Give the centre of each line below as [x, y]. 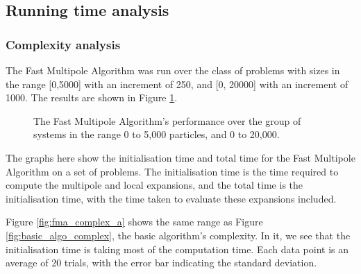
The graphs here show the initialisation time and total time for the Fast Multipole [180, 157]
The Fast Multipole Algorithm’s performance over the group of [167, 120]
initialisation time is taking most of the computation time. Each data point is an [177, 249]
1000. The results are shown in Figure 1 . [92, 97]
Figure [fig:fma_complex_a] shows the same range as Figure [134, 222]
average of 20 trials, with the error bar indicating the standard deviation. [161, 263]
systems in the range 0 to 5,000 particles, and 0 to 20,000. [157, 134]
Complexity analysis [63, 44]
